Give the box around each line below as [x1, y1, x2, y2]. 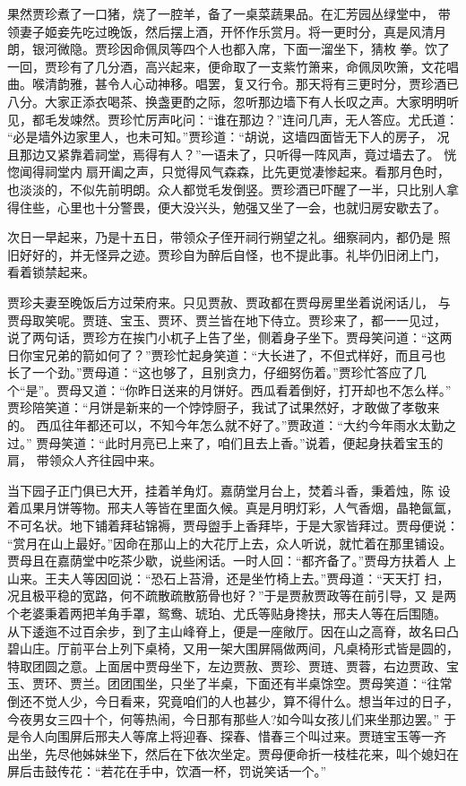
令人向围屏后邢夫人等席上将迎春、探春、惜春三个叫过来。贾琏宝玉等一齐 [19, 727, 446, 746]
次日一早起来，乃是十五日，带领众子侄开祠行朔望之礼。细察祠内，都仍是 [7, 228, 434, 246]
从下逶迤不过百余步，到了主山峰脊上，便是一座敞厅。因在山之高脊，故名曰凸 [7, 621, 459, 640]
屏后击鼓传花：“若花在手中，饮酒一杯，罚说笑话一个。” [7, 762, 327, 781]
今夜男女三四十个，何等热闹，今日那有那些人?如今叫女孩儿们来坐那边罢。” [7, 709, 440, 728]
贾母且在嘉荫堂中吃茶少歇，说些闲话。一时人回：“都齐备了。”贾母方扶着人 [7, 551, 440, 570]
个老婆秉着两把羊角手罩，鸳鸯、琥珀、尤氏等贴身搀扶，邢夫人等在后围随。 [7, 604, 446, 622]
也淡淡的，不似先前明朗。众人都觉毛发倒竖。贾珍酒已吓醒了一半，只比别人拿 [7, 179, 459, 198]
